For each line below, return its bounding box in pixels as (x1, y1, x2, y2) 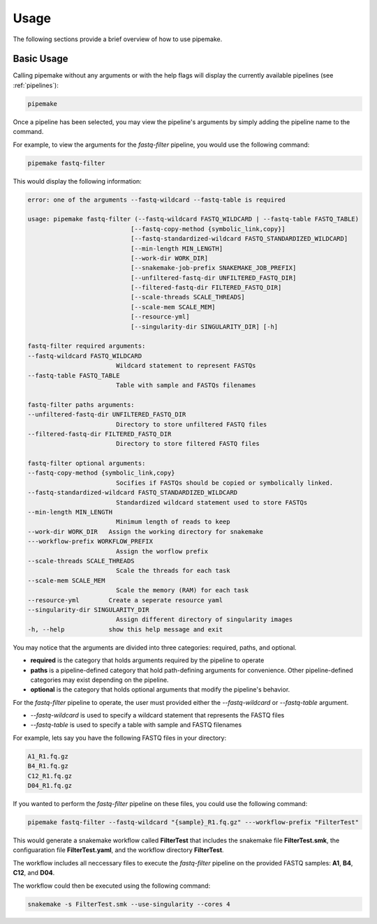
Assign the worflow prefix (115, 547, 209, 555)
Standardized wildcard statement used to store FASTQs (115, 498, 308, 506)
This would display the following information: (13, 177, 142, 185)
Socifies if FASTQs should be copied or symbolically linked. (115, 479, 334, 486)
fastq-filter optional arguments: (27, 459, 146, 468)
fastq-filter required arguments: (27, 342, 146, 350)
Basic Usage (13, 53, 68, 65)
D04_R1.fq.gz (27, 782, 73, 789)
